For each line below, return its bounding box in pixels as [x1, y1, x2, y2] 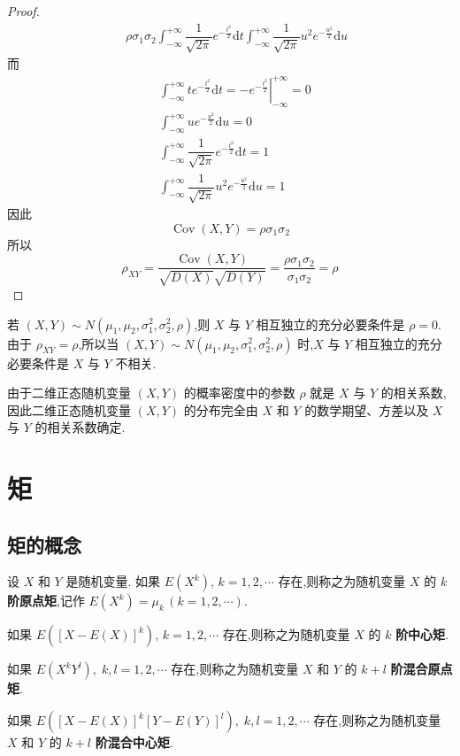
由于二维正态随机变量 [7, 383, 131, 402]
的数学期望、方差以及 [304, 400, 429, 419]
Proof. [7, 2, 40, 19]
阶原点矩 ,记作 [7, 591, 85, 610]
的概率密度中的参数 [183, 383, 295, 402]
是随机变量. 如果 [65, 572, 160, 590]
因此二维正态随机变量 [7, 400, 131, 419]
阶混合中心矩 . [95, 733, 173, 752]
